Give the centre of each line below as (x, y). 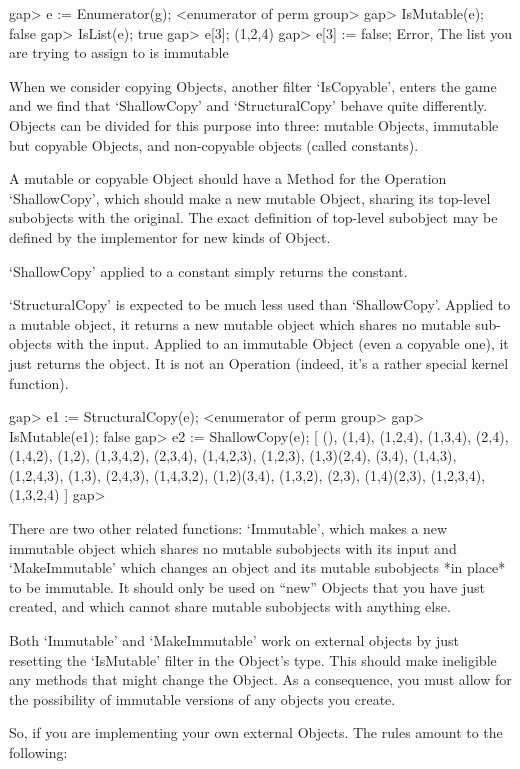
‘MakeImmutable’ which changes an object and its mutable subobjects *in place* (257, 567)
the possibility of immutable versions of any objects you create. (202, 698)
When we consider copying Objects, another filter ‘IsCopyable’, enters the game (253, 85)
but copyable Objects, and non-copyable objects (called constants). (214, 144)
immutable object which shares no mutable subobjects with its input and (233, 547)
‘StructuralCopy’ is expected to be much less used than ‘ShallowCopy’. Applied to (260, 304)
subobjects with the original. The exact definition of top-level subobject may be (253, 217)
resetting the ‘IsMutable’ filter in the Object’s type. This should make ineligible (253, 659)
